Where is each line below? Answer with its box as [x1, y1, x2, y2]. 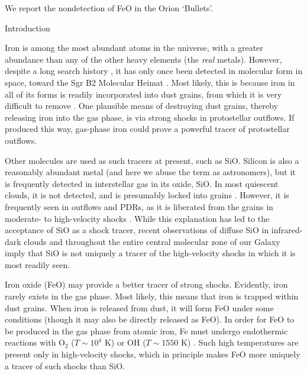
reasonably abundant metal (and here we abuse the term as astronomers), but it [5, 166, 296, 178]
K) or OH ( [104, 336, 146, 349]
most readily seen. [5, 258, 70, 270]
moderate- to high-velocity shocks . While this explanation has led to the [5, 212, 270, 224]
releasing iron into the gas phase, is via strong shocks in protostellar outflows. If [5, 111, 295, 123]
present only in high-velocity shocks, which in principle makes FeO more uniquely [5, 348, 300, 360]
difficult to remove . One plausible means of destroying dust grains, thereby [5, 99, 278, 112]
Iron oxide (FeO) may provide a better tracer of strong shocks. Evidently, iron [5, 278, 288, 291]
